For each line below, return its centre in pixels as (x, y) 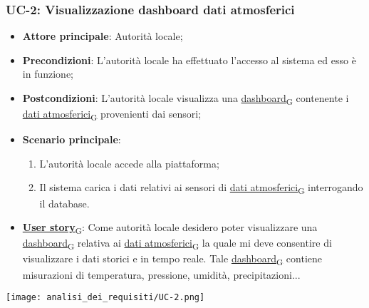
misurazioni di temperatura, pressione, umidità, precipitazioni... (161, 274)
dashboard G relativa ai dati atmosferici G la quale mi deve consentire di (177, 244)
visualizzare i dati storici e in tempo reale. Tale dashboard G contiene (172, 260)
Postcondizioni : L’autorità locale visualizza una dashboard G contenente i (186, 99)
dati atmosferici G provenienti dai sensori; (112, 114)
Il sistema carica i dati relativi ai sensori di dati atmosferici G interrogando (201, 188)
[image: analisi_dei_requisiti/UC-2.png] (105, 298)
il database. (64, 203)
